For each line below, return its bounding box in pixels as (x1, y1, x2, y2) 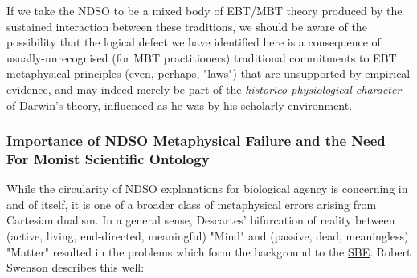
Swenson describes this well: (6, 259, 145, 276)
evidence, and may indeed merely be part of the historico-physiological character (6, 80, 402, 97)
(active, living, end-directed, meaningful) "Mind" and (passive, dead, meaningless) (6, 228, 409, 244)
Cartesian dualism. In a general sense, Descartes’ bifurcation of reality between (6, 212, 395, 228)
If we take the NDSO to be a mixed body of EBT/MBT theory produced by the (6, 2, 403, 18)
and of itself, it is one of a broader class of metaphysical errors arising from (6, 195, 377, 212)
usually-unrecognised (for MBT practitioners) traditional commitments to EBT (6, 49, 397, 66)
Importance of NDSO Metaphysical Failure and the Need (6, 131, 386, 151)
